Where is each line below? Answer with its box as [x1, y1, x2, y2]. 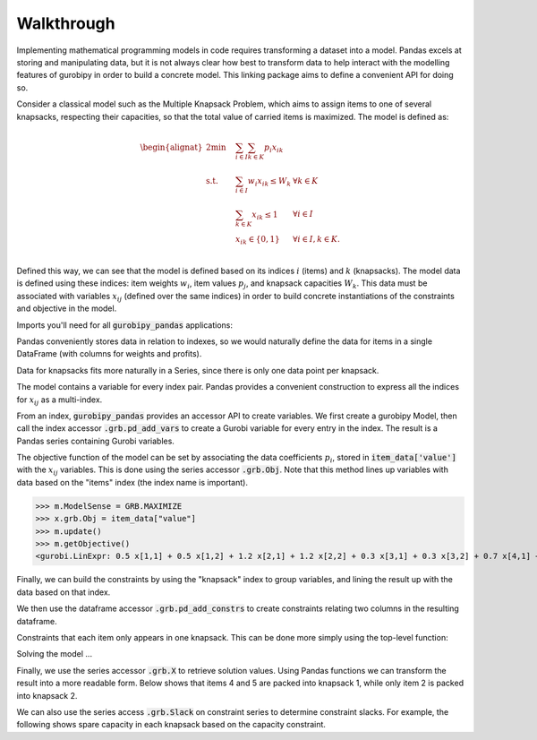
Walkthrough [16, 13, 115, 33]
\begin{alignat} [140, 142, 203, 152]
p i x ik [264, 142, 284, 154]
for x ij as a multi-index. [16, 394, 103, 407]
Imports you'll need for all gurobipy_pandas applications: [16, 319, 233, 331]
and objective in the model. [16, 303, 117, 314]
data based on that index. [16, 587, 111, 598]
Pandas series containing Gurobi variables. [16, 435, 175, 446]
